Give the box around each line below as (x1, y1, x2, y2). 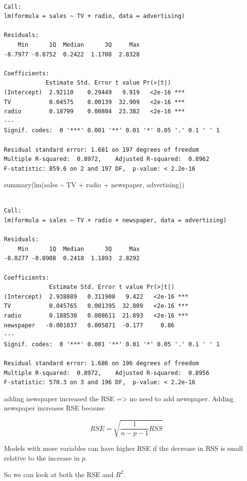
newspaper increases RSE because (4, 403, 105, 413)
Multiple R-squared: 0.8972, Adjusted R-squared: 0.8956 (4, 369, 210, 376)
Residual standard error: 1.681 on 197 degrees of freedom (4, 146, 199, 153)
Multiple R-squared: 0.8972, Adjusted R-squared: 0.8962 (4, 156, 210, 163)
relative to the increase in (4, 453, 80, 463)
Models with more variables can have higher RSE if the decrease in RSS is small (4, 443, 243, 453)
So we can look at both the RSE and (4, 469, 114, 479)
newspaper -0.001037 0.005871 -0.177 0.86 (4, 321, 175, 329)
